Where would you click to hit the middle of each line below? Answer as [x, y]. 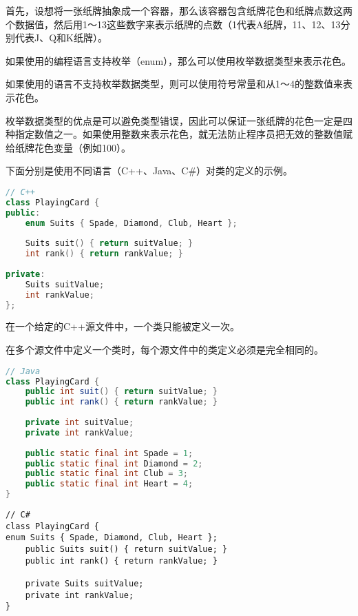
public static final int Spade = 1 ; [109, 453]
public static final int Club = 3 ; [106, 474]
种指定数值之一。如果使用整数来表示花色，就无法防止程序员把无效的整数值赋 [179, 134]
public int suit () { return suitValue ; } [121, 392]
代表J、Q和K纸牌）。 [61, 38]
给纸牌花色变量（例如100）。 [68, 147]
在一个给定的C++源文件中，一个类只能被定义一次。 [123, 326]
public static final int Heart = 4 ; [109, 484]
